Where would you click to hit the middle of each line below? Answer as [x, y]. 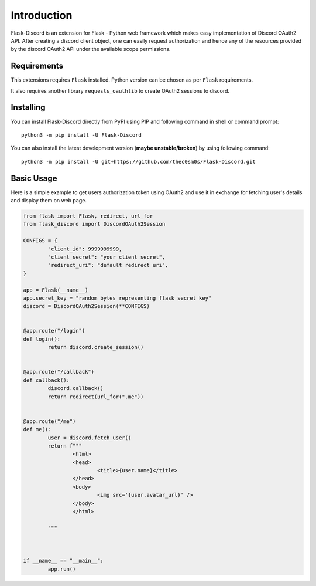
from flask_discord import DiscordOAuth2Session [94, 224]
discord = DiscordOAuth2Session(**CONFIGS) [87, 306]
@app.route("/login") [54, 331]
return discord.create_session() [96, 347]
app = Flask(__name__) [56, 290]
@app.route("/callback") [59, 372]
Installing [28, 108]
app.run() [62, 569]
